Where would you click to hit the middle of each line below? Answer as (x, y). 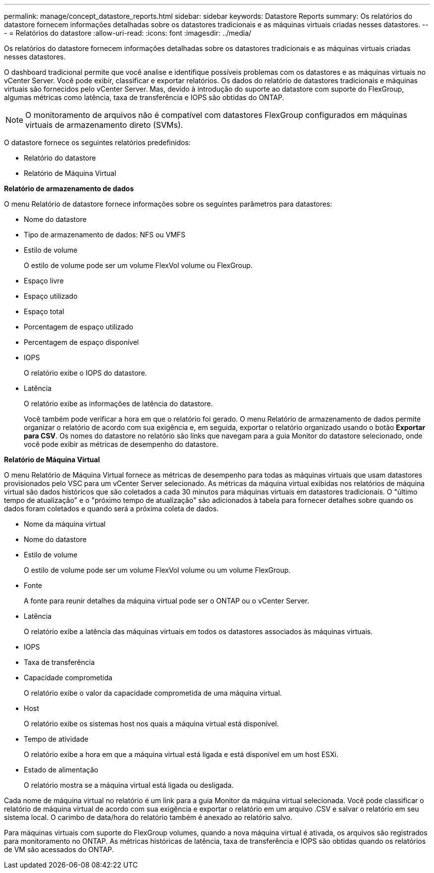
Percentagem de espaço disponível (81, 342)
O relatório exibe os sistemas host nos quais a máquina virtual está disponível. (151, 724)
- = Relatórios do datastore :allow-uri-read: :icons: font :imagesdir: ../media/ (128, 33)
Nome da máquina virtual (65, 524)
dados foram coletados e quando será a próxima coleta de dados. (111, 509)
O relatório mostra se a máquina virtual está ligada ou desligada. (129, 785)
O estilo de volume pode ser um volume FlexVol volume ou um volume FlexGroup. (157, 570)
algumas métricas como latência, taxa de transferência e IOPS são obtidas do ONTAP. (144, 97)
